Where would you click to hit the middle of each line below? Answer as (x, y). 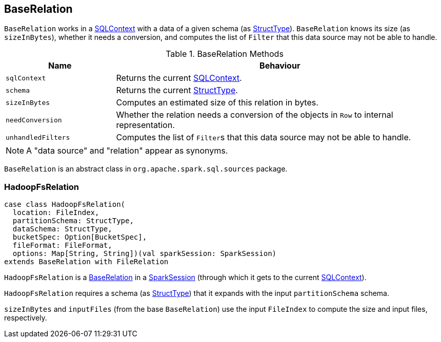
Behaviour (280, 66)
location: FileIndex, (56, 213)
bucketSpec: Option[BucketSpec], (80, 237)
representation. (145, 125)
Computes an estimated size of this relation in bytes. (217, 103)
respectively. (26, 318)
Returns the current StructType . (177, 90)
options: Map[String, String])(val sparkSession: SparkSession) (145, 254)
